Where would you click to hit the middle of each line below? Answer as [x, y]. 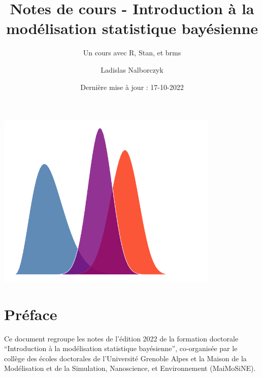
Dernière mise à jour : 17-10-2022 [132, 87]
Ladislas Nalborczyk [132, 69]
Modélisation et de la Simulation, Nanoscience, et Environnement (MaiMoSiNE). [130, 368]
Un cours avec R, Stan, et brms [132, 53]
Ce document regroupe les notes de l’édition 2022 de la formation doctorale [121, 338]
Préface [31, 314]
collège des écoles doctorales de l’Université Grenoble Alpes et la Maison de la [125, 358]
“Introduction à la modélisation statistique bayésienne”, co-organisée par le [121, 348]
